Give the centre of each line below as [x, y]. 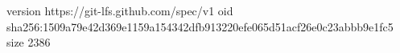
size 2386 [29, 42]
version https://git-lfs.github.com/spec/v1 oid [120, 10]
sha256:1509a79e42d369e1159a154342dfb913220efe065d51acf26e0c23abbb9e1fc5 [200, 26]
